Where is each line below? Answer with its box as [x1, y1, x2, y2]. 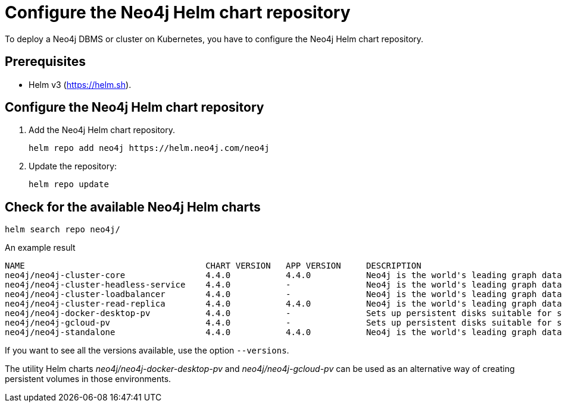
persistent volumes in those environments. [5, 374, 171, 384]
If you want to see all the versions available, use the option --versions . [5, 345, 289, 356]
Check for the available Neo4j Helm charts [5, 199, 261, 214]
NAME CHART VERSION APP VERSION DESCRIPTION [5, 261, 421, 271]
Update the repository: [29, 161, 117, 172]
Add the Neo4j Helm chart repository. [29, 125, 176, 135]
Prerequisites [5, 54, 86, 70]
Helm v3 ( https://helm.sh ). [29, 79, 132, 90]
